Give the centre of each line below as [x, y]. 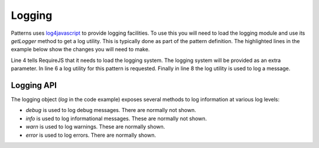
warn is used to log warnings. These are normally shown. [95, 127]
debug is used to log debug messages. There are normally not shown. [111, 110]
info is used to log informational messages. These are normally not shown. [116, 119]
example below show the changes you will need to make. [80, 50]
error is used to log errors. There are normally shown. [91, 135]
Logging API [34, 85]
